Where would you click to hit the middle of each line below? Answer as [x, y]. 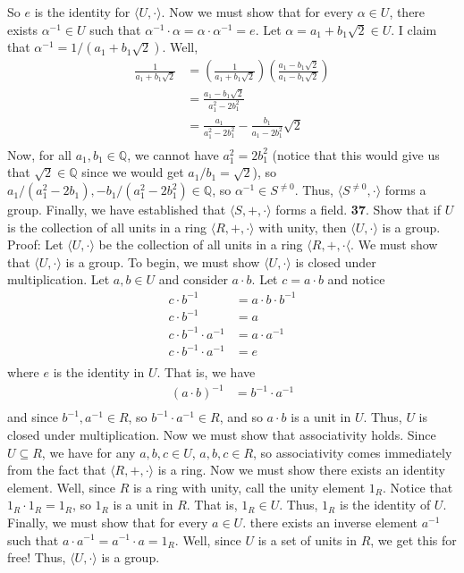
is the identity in [99, 372]
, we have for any [89, 452]
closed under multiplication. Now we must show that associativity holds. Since [222, 434]
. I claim [414, 29]
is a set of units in [307, 539]
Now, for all [39, 154]
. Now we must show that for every [257, 12]
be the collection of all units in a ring [201, 244]
